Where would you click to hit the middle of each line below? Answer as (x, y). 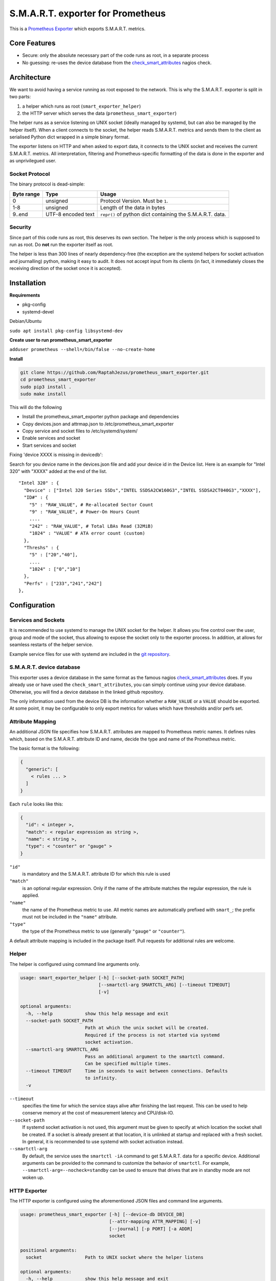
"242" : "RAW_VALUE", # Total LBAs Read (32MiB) (91, 526)
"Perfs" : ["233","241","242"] (63, 583)
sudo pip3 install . (46, 387)
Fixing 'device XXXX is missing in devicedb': (56, 455)
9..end (20, 214)
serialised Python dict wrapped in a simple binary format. (70, 137)
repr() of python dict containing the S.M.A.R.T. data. (163, 214)
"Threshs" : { (41, 547)
